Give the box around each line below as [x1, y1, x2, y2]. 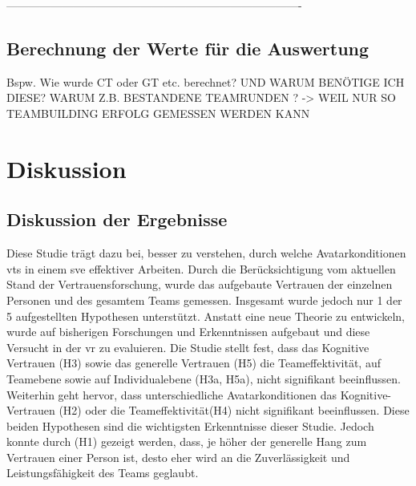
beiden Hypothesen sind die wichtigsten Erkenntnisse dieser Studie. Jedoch [6, 417, 374, 434]
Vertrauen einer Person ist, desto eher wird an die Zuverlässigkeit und [6, 448, 350, 465]
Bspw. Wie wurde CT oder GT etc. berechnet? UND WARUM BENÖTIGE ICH [6, 73, 405, 90]
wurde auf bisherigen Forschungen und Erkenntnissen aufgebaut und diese [6, 323, 370, 340]
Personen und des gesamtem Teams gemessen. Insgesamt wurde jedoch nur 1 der [6, 291, 402, 308]
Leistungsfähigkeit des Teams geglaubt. [6, 464, 199, 481]
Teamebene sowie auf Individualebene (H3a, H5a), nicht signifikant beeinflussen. [6, 370, 401, 387]
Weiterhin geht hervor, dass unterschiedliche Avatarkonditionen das [6, 386, 337, 403]
